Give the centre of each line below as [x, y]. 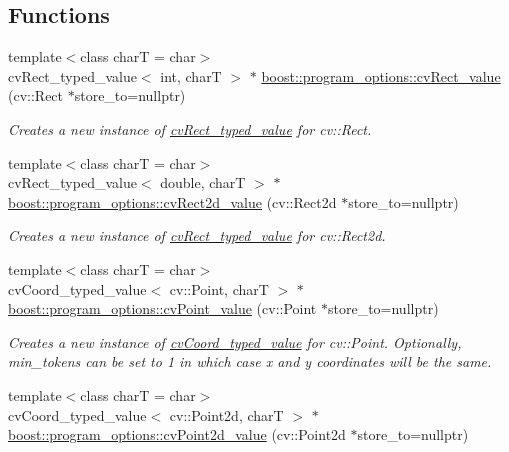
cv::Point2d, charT [226, 414]
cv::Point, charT [219, 288]
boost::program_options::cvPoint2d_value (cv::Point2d [177, 434]
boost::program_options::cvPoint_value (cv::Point [162, 308]
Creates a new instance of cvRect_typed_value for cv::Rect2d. [197, 235]
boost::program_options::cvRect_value [381, 75]
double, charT [203, 182]
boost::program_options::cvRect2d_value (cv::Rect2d [172, 201]
